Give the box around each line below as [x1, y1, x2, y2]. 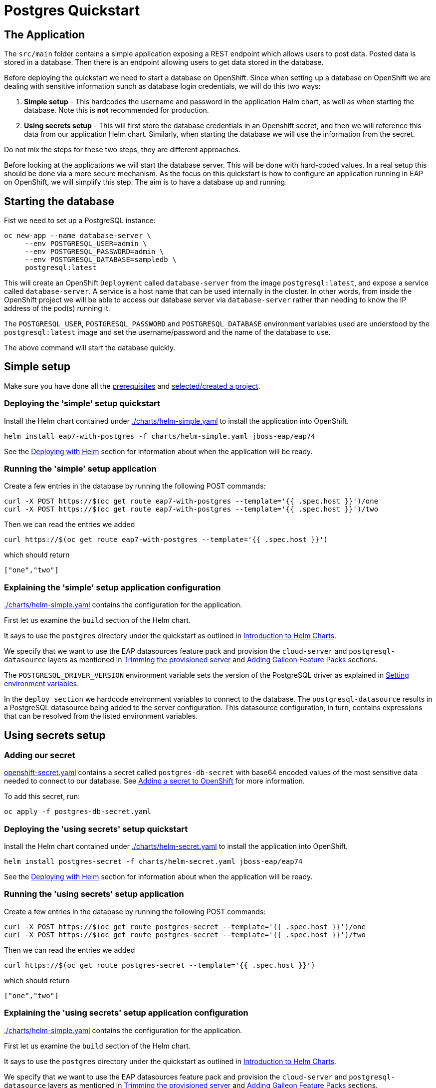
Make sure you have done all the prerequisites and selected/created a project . [4, 381, 260, 390]
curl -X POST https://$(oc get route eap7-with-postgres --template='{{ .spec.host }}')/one [4, 497, 379, 506]
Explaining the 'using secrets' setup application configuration [4, 1008, 248, 1018]
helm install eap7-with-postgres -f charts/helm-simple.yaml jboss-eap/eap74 [4, 432, 315, 440]
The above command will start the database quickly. [4, 343, 176, 352]
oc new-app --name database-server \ [4, 232, 152, 240]
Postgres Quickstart [4, 2, 140, 19]
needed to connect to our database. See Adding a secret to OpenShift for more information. [4, 777, 305, 786]
